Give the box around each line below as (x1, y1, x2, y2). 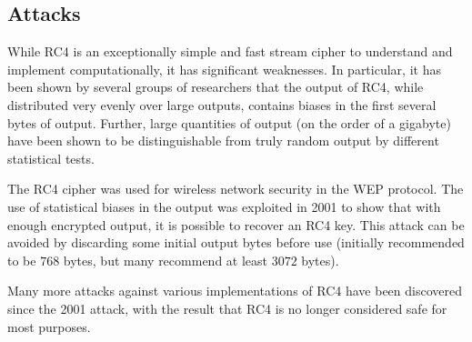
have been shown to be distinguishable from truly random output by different (7, 131, 439, 150)
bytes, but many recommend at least (63, 250, 268, 269)
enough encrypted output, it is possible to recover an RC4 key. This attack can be (7, 215, 465, 234)
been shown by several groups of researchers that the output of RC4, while (7, 77, 424, 96)
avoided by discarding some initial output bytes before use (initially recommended (7, 233, 465, 252)
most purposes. (7, 317, 91, 336)
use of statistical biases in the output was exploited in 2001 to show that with (7, 196, 441, 216)
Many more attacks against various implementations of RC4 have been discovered (7, 281, 462, 300)
